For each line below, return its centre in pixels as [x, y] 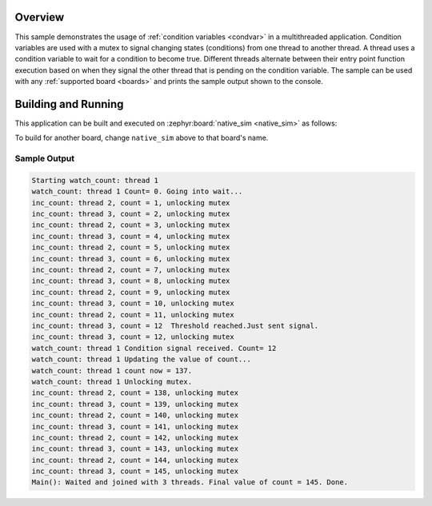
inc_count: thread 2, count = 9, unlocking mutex [131, 292]
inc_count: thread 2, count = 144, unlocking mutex [135, 460]
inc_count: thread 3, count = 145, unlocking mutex [135, 471]
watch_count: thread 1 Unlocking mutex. [112, 381]
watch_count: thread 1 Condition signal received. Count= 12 [154, 348]
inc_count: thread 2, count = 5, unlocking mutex [131, 247]
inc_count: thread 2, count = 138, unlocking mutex [135, 393]
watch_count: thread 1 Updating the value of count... [141, 359]
